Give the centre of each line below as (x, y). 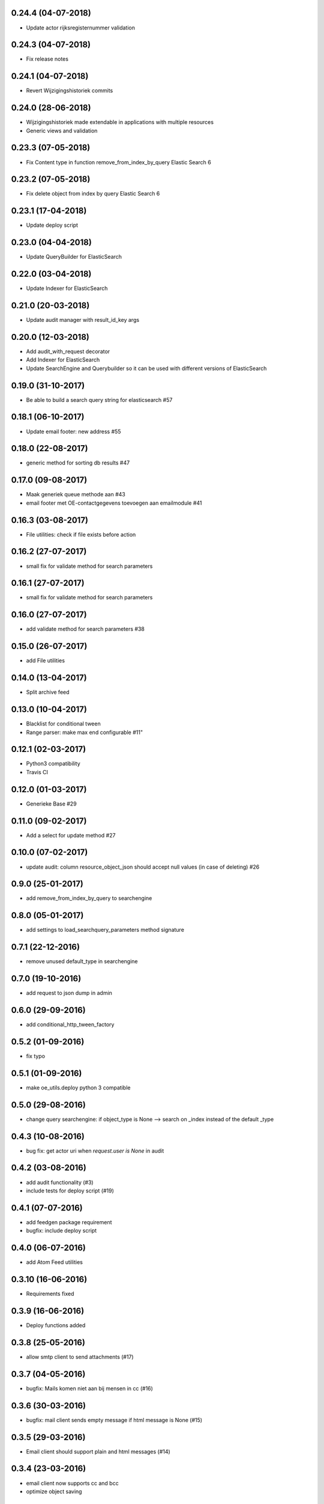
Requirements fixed (50, 1294)
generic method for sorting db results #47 (78, 463)
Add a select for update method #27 (71, 835)
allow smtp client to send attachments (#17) (80, 1357)
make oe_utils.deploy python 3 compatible (78, 1087)
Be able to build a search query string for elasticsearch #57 (99, 399)
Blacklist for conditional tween (64, 724)
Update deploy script (52, 225)
